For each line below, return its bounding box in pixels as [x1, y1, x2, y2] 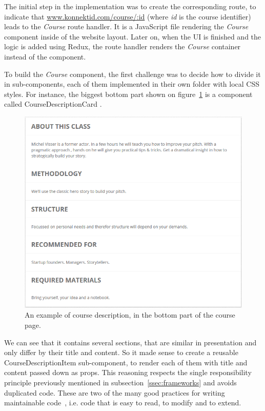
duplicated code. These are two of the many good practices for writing [4, 387, 225, 398]
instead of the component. [4, 51, 86, 62]
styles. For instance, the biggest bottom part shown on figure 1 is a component [4, 88, 253, 99]
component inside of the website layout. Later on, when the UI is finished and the [4, 31, 261, 42]
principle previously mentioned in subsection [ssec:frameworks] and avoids [4, 377, 237, 387]
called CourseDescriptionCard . [4, 99, 102, 109]
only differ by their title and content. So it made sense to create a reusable [4, 347, 238, 358]
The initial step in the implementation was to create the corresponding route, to [4, 1, 256, 11]
